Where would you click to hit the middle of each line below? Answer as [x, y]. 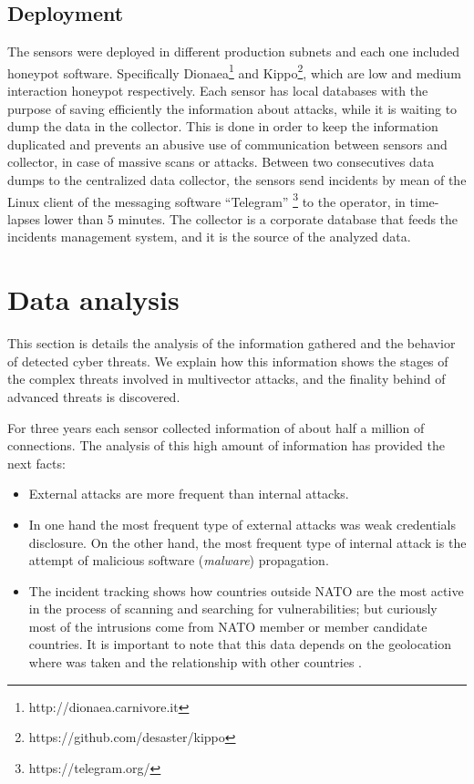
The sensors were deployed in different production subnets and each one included [233, 52]
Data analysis [93, 299]
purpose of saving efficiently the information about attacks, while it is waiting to [232, 108]
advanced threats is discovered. [94, 396]
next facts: [36, 463]
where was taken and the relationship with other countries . [195, 662]
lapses [24, 218]
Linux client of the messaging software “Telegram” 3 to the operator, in [206, 200]
